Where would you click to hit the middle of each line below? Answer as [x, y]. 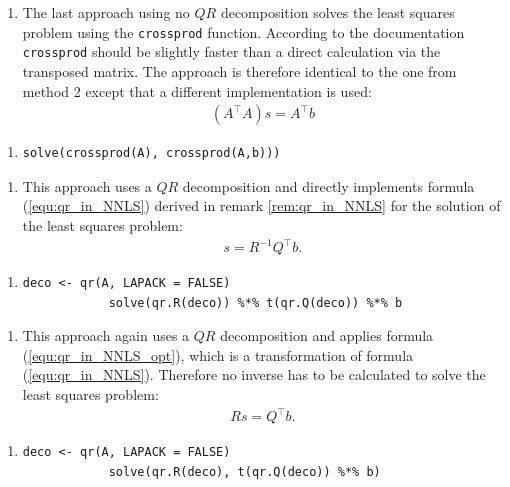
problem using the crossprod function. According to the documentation [243, 31]
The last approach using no [106, 12]
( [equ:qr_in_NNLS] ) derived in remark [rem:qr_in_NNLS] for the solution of [261, 205]
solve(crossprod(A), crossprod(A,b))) [151, 153]
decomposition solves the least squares [337, 12]
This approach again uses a [106, 335]
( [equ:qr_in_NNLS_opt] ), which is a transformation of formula [218, 354]
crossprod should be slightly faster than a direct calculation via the [231, 51]
